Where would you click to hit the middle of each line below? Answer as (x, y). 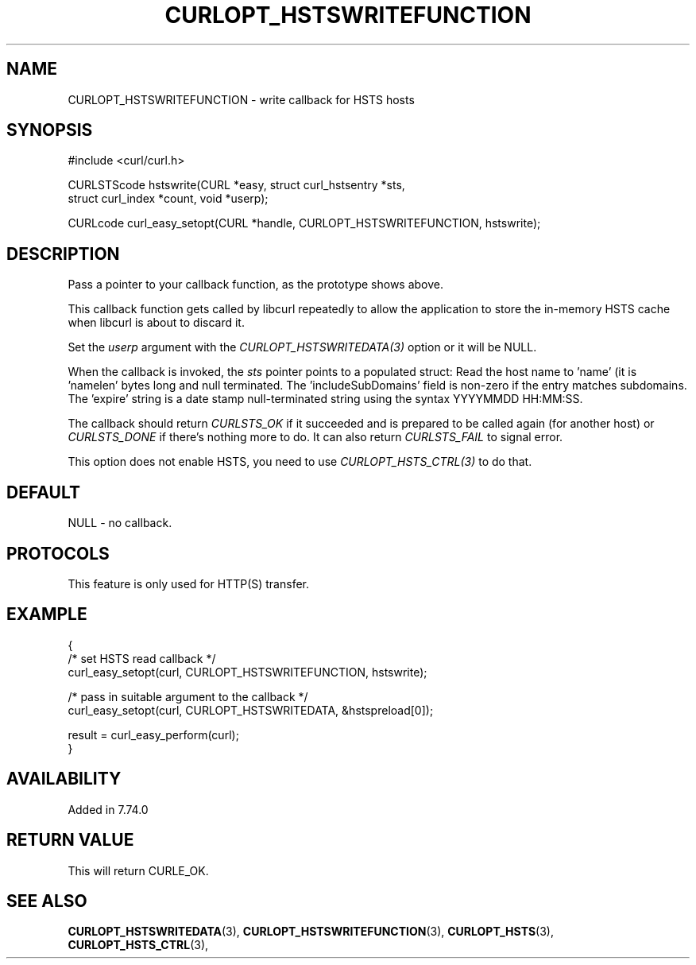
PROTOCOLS (58, 553)
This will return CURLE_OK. (138, 870)
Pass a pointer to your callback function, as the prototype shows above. (256, 285)
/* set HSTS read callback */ (142, 658)
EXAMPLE (47, 614)
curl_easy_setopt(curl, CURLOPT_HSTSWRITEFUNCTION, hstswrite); (247, 672)
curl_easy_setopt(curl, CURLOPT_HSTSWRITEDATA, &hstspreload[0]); (251, 710)
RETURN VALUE (70, 840)
